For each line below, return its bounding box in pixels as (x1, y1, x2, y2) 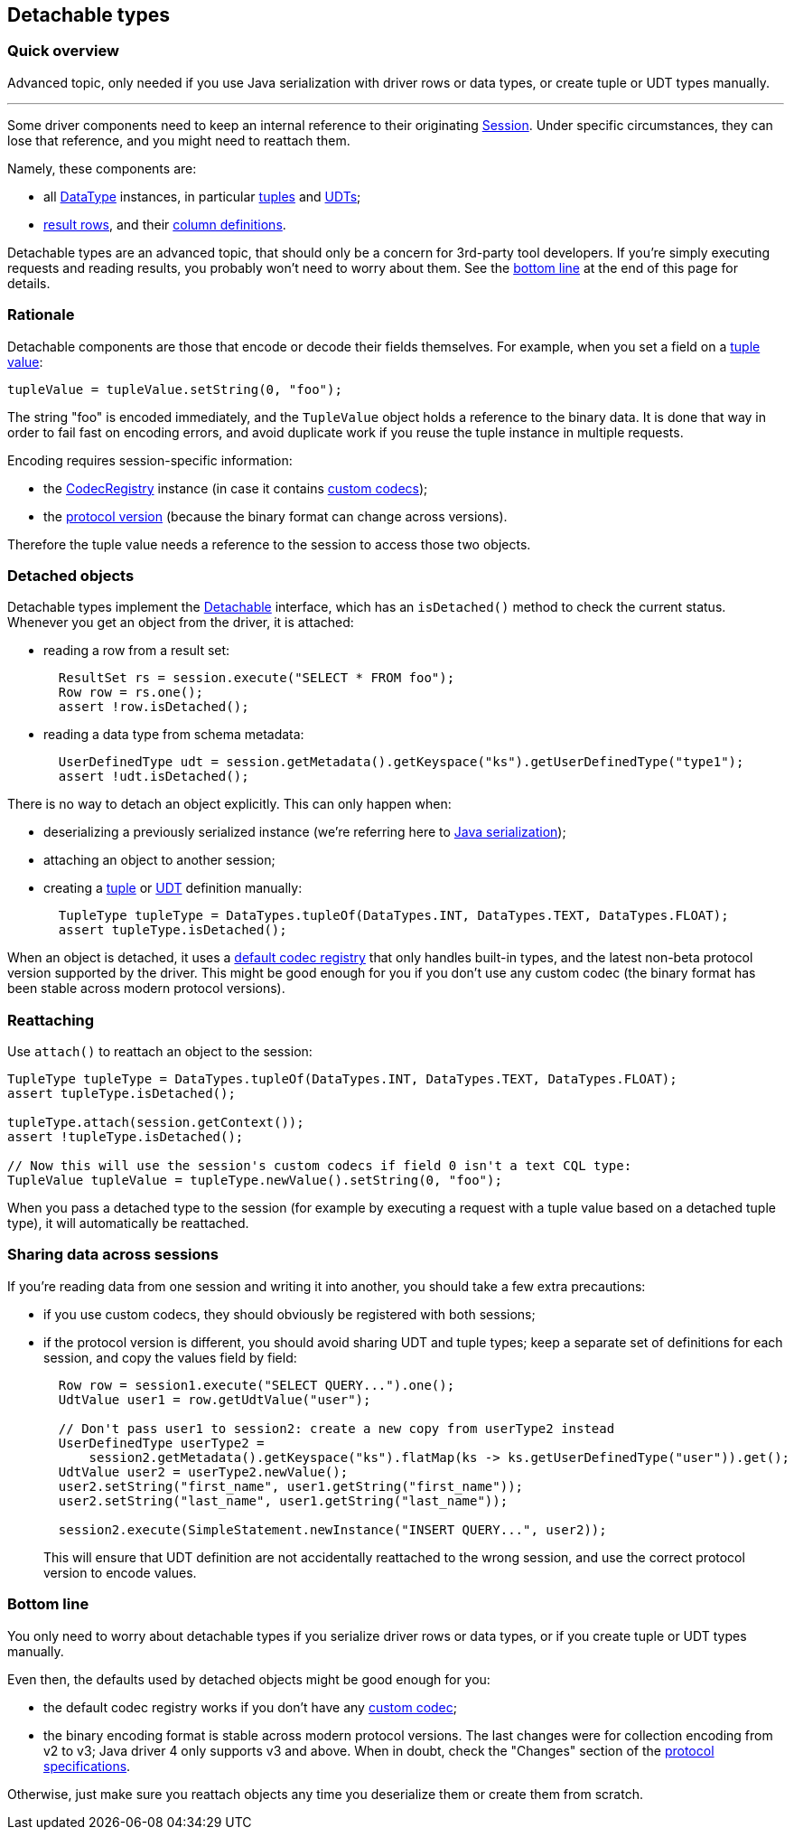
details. (7, 275, 51, 291)
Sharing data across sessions (7, 1245, 219, 1264)
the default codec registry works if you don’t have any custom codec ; (43, 1699, 457, 1715)
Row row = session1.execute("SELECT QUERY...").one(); (58, 1377, 455, 1392)
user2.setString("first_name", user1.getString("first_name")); (58, 1478, 524, 1494)
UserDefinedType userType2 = (58, 1435, 265, 1450)
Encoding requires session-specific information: (7, 452, 293, 468)
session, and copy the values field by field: (43, 1349, 297, 1365)
